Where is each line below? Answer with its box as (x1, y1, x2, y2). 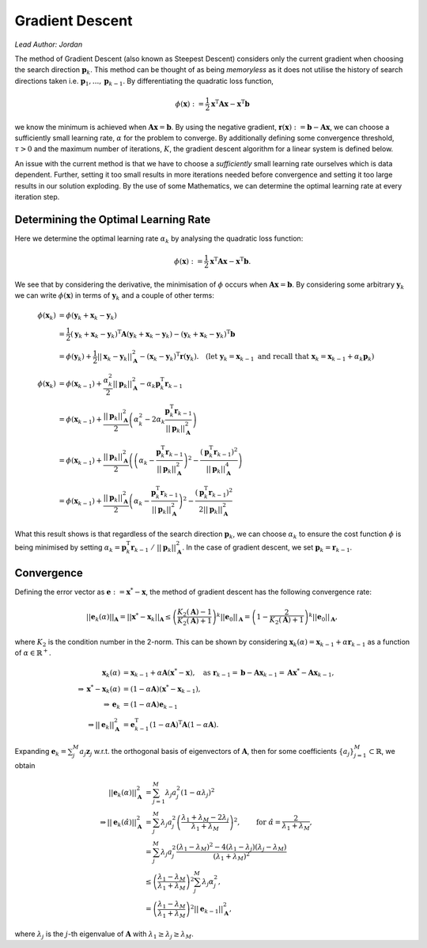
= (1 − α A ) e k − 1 (123, 700, 178, 710)
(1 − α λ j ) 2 (180, 786, 215, 799)
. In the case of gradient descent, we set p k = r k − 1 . (182, 543, 353, 554)
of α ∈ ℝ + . (14, 647, 51, 657)
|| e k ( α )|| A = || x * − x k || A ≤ (85, 611, 172, 623)
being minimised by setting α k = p (14, 543, 127, 554)
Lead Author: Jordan (14, 40, 83, 49)
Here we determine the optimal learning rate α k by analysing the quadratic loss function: (14, 234, 304, 245)
